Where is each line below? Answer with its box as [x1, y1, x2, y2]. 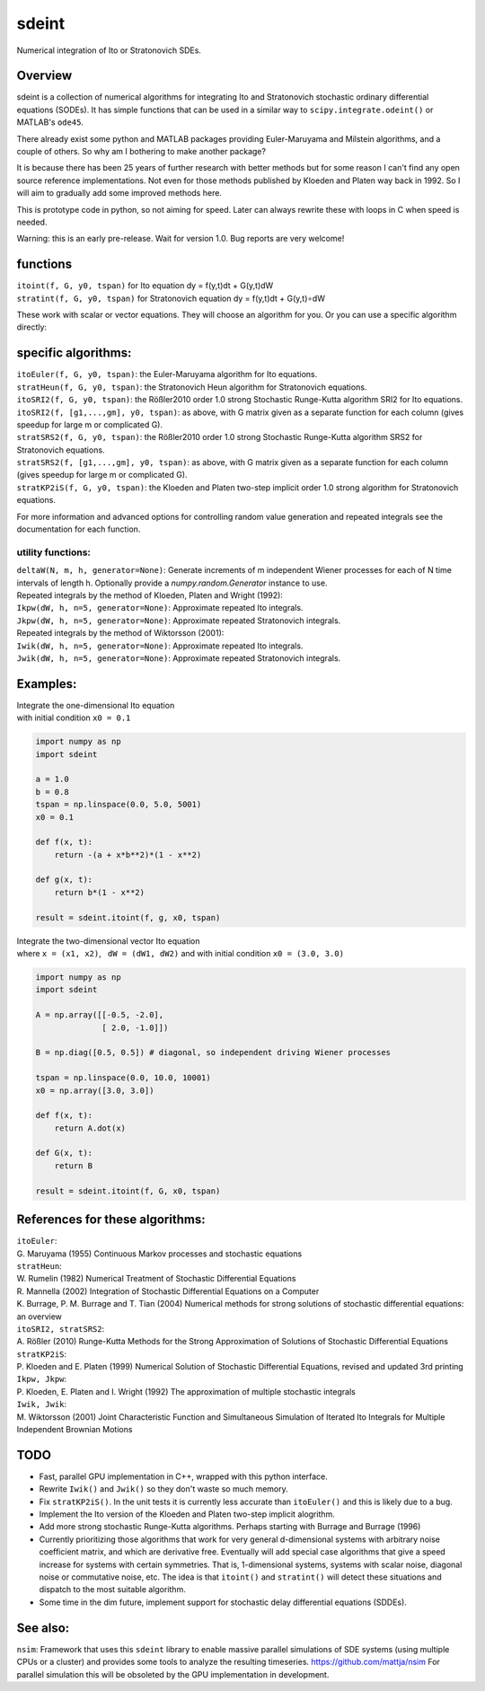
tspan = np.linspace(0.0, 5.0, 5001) [35, 799, 202, 810]
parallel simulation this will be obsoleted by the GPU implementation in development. [16, 1669, 330, 1679]
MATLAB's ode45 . [16, 117, 84, 128]
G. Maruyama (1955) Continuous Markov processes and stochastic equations [16, 1248, 303, 1259]
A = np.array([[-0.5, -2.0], [35, 1010, 164, 1020]
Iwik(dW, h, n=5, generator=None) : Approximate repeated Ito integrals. [16, 640, 304, 651]
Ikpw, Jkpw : [16, 1374, 67, 1385]
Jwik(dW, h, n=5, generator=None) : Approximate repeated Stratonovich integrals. [16, 652, 341, 664]
